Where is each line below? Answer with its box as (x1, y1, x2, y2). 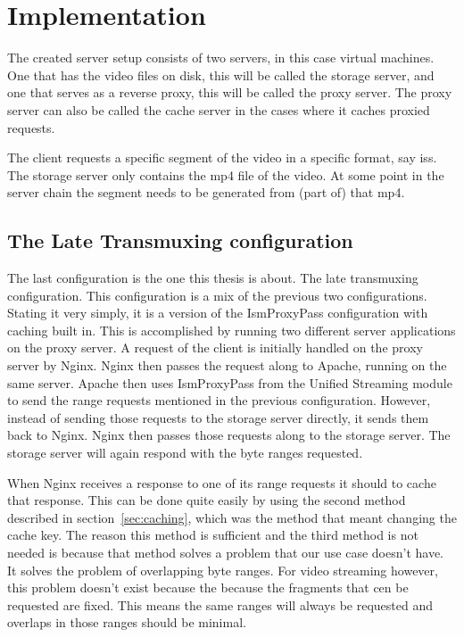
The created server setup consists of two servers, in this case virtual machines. (7, 48, 435, 67)
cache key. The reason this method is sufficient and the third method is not (7, 525, 418, 544)
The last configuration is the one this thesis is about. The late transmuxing (7, 269, 418, 287)
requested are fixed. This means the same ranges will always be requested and (7, 595, 434, 614)
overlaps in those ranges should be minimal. (7, 613, 246, 632)
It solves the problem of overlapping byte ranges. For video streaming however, (7, 560, 438, 579)
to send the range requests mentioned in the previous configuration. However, (7, 391, 431, 409)
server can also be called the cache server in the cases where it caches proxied (7, 100, 430, 119)
